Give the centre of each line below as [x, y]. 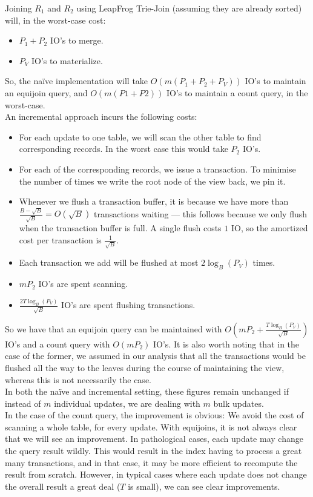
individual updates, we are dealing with [127, 403]
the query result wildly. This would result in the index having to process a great [153, 451]
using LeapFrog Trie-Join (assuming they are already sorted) [189, 8]
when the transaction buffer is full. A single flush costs [120, 228]
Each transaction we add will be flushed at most [109, 262]
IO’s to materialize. [67, 60]
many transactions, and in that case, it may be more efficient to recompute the [151, 462]
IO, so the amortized [269, 228]
